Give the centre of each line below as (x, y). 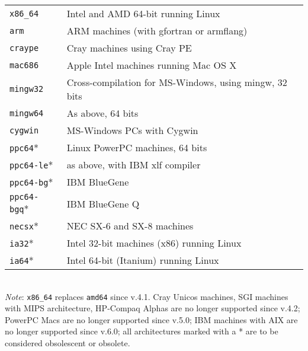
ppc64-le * (31, 165)
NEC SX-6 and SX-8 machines (130, 226)
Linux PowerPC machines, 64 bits (137, 147)
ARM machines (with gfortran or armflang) (157, 31)
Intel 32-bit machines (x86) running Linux (154, 243)
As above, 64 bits (102, 113)
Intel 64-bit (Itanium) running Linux (143, 260)
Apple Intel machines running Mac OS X (152, 65)
